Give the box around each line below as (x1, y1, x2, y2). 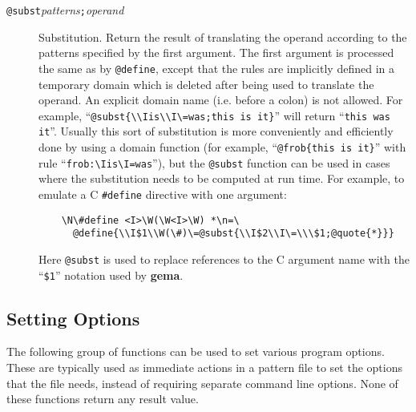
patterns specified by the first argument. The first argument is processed (38, 44, 394, 61)
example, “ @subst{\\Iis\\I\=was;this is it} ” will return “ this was (38, 107, 390, 123)
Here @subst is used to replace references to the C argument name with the (38, 250, 410, 267)
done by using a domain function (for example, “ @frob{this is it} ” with (38, 139, 406, 155)
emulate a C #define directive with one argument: (38, 185, 287, 202)
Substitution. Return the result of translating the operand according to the (38, 28, 407, 45)
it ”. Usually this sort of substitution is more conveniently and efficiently (38, 123, 394, 139)
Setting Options (6, 305, 140, 330)
